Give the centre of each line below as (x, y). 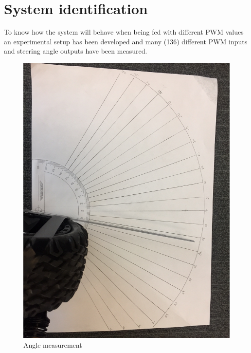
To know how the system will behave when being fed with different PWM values (124, 32)
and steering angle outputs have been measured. (76, 51)
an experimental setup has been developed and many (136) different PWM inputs (126, 41)
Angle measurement (53, 344)
